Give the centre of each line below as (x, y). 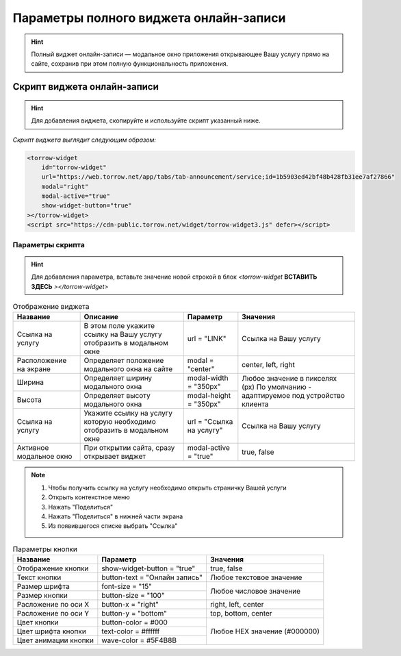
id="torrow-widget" (74, 167)
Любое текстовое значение (256, 577)
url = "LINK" (207, 339)
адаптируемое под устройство (294, 395)
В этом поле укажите (119, 326)
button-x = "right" (130, 605)
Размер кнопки (42, 596)
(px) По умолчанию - (277, 387)
